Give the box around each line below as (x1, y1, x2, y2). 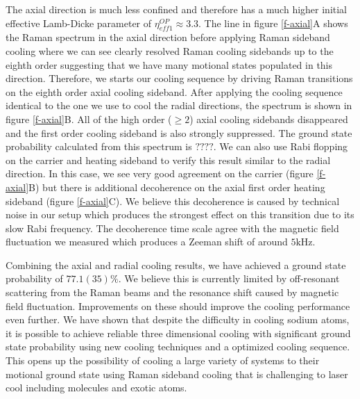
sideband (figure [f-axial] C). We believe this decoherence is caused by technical (6, 193, 340, 208)
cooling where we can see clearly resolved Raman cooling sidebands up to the (6, 43, 334, 58)
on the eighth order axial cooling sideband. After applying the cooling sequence (6, 84, 343, 99)
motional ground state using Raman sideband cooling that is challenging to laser (6, 366, 348, 381)
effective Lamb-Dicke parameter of (6, 15, 152, 30)
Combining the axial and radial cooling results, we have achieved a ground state (6, 257, 346, 272)
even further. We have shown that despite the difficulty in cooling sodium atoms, (6, 312, 350, 327)
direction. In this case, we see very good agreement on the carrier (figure (6, 166, 314, 181)
